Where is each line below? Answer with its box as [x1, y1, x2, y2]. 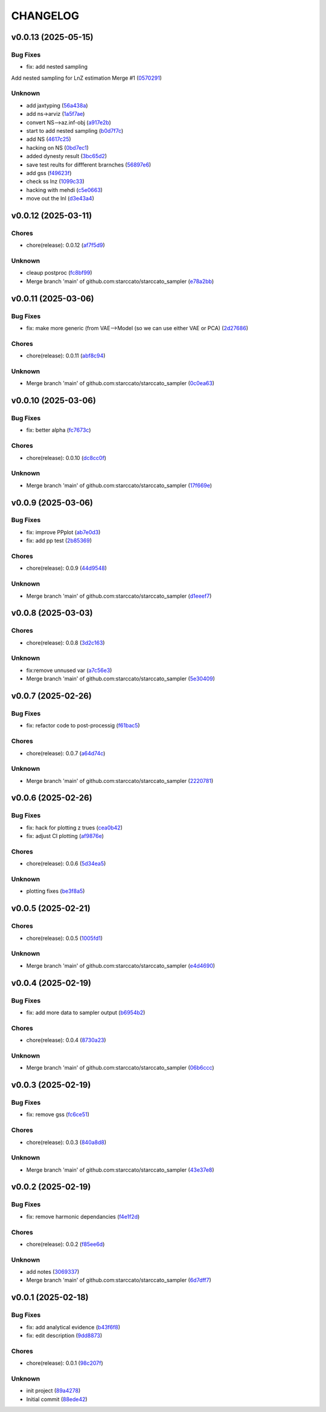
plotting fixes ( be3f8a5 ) [26, 887, 85, 895]
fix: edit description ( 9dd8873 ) [26, 1332, 103, 1340]
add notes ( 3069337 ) [26, 1268, 80, 1276]
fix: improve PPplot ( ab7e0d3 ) [26, 528, 101, 535]
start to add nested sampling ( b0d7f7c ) [26, 127, 124, 135]
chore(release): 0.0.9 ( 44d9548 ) [26, 564, 107, 572]
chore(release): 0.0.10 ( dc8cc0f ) [26, 454, 107, 461]
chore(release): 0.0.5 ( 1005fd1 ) [26, 934, 103, 942]
